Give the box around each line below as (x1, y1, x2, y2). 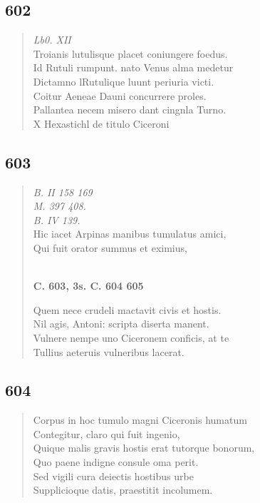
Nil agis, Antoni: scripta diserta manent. (33, 316, 209, 331)
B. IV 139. (33, 212, 80, 227)
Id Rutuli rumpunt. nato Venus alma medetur (33, 60, 234, 75)
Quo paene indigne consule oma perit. (33, 454, 199, 469)
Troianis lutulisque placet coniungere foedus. (33, 46, 228, 61)
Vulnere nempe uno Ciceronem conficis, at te (33, 330, 229, 345)
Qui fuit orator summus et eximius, (33, 240, 187, 255)
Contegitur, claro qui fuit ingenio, (33, 426, 180, 441)
